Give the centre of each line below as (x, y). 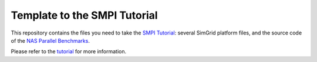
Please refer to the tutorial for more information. (69, 51)
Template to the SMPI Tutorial (84, 15)
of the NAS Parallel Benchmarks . (50, 40)
